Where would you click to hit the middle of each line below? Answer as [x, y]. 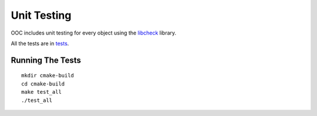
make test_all [41, 92]
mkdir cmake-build [48, 76]
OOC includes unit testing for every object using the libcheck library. [94, 33]
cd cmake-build [43, 84]
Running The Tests [46, 60]
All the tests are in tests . [40, 43]
